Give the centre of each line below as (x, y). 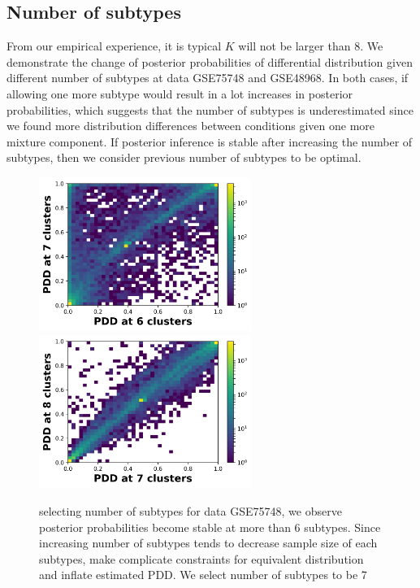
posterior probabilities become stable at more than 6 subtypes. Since (210, 527)
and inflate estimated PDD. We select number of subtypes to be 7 (203, 575)
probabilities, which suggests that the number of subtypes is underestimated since (210, 109)
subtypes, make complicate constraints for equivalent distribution (201, 558)
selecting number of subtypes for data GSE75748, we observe (191, 511)
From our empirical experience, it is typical (114, 46)
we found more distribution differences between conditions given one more (191, 126)
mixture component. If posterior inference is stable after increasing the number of (210, 141)
